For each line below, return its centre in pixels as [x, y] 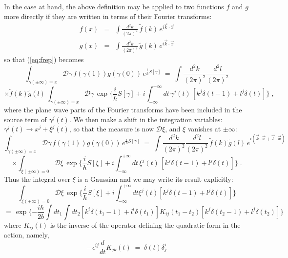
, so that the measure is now [112, 129]
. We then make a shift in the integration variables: [146, 119]
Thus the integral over [37, 179]
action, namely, [27, 235]
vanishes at [204, 129]
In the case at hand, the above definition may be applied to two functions [114, 6]
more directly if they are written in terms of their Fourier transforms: [108, 16]
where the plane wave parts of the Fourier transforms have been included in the [123, 110]
